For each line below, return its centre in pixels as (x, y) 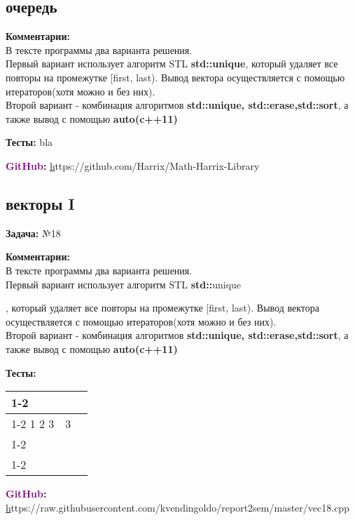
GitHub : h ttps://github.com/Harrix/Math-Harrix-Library (133, 165)
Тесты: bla (29, 142)
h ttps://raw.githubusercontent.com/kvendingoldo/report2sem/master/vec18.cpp (177, 507)
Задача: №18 (33, 233)
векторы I (40, 203)
